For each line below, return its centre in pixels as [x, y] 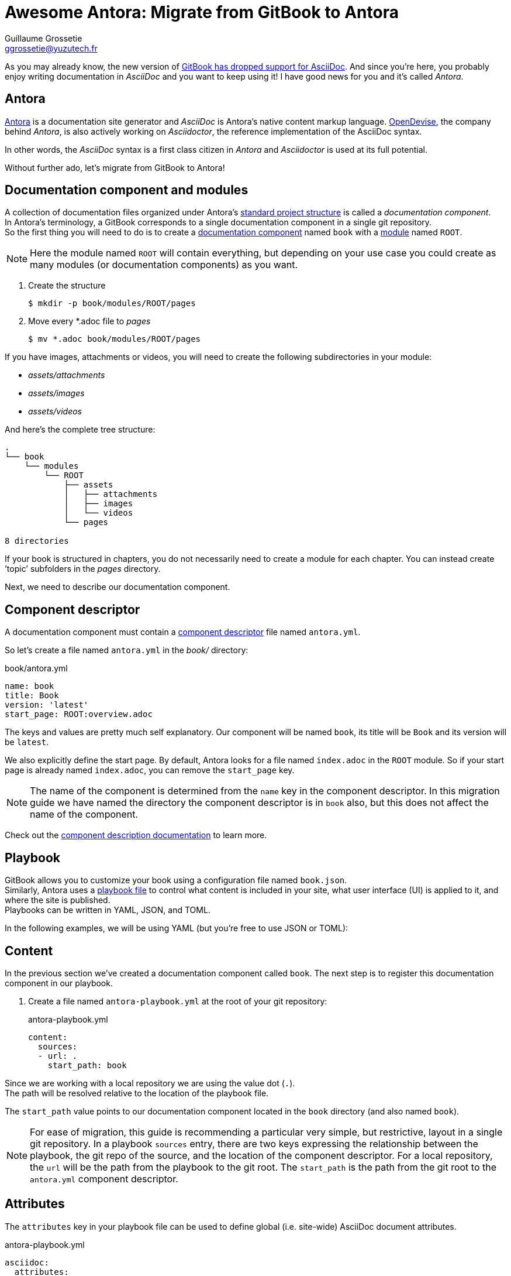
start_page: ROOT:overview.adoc [79, 714]
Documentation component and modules [127, 190]
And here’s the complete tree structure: [80, 430]
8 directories [37, 541]
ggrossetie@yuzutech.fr [51, 48]
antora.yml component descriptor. [104, 1179]
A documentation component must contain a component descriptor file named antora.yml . [183, 632]
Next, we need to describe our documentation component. [118, 587]
